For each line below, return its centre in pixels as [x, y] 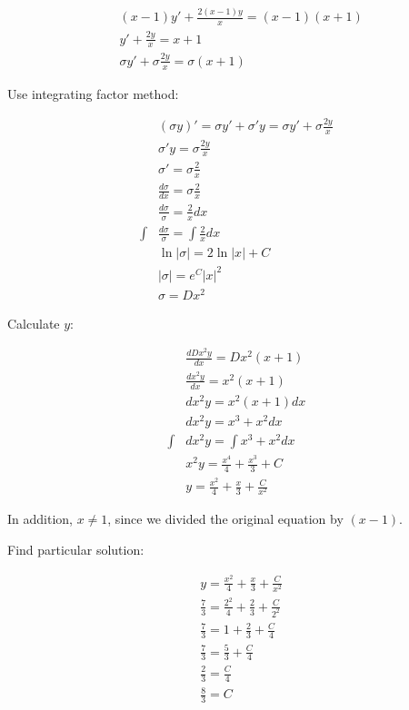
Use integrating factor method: [93, 93]
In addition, [40, 519]
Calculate [34, 323]
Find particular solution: [76, 549]
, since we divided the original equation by [225, 519]
